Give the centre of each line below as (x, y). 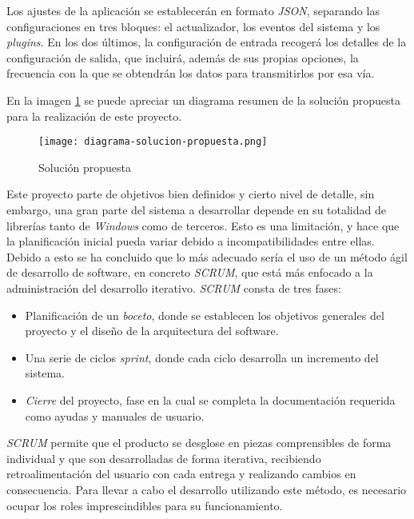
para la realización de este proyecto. (94, 116)
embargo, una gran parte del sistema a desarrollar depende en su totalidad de (196, 210)
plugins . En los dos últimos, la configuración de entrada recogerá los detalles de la (207, 42)
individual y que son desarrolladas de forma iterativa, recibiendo (164, 458)
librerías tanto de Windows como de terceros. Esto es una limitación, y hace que (203, 225)
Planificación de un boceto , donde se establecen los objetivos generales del (205, 315)
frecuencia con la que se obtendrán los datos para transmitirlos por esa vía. (191, 73)
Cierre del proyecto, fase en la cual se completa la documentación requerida (210, 399)
